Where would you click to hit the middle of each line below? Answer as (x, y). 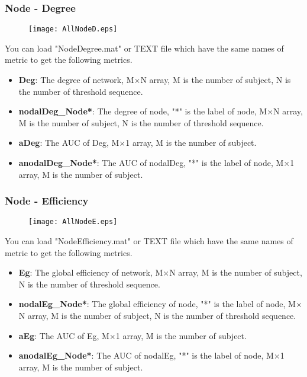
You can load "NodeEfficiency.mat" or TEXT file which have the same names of (149, 241)
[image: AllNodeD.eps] (73, 29)
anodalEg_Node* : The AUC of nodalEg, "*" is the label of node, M (146, 355)
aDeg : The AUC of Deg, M (69, 143)
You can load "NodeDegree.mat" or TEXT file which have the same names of (144, 48)
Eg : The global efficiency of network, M (91, 272)
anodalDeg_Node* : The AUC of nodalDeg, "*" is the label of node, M (151, 163)
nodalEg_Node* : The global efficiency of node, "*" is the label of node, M (157, 304)
